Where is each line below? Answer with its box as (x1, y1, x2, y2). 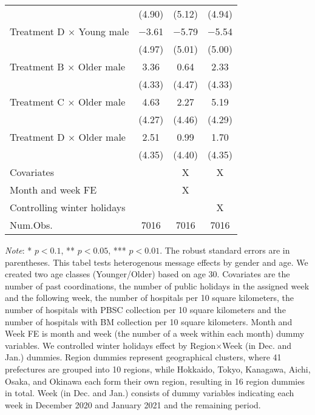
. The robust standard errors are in (160, 244, 290, 256)
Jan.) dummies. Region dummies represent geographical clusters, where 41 (5, 351, 282, 363)
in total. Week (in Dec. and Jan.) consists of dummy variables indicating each (5, 386, 294, 399)
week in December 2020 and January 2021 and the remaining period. (5, 398, 261, 411)
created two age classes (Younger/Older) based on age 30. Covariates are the (5, 268, 290, 280)
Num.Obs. (10, 218, 53, 232)
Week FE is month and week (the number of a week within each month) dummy (5, 327, 305, 340)
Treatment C (10, 95, 64, 109)
